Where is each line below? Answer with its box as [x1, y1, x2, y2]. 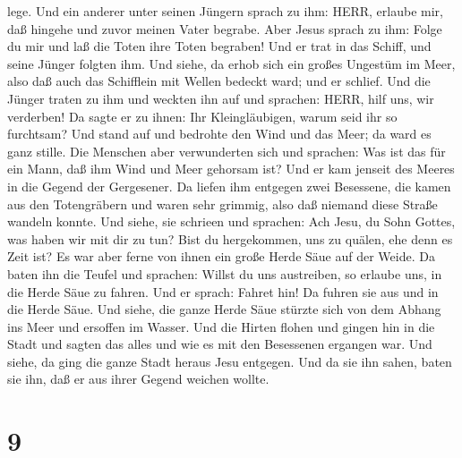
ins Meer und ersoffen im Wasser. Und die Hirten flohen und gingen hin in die [7, 317, 435, 335]
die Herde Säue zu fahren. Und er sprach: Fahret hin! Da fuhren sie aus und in [7, 282, 439, 301]
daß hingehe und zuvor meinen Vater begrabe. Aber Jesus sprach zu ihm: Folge [7, 19, 442, 38]
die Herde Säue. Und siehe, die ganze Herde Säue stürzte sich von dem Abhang [7, 300, 441, 318]
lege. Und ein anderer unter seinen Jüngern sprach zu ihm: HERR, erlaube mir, [7, 2, 443, 20]
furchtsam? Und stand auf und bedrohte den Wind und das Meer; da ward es [7, 124, 432, 143]
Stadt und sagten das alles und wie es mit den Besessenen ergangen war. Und [7, 335, 432, 353]
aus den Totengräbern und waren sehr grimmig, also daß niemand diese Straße [7, 194, 438, 213]
